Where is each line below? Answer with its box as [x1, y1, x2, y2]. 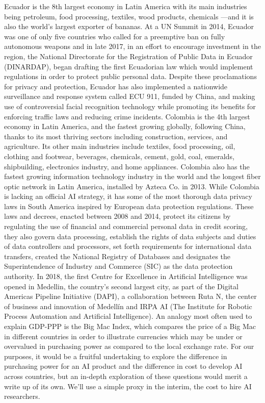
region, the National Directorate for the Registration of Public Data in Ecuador [4, 51, 253, 61]
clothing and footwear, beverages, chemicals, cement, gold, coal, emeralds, [4, 150, 234, 161]
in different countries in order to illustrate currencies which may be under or [4, 331, 243, 341]
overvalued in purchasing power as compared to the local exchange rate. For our [4, 341, 254, 351]
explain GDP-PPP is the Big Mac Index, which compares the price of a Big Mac [4, 321, 256, 331]
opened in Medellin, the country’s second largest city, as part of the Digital [4, 281, 238, 291]
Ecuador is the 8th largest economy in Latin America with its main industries [4, 1, 247, 11]
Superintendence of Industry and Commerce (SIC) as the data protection [4, 261, 233, 271]
